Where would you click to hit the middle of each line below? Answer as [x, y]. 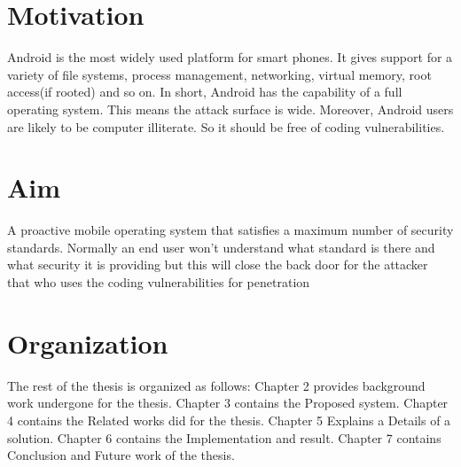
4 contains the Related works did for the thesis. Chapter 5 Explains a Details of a [229, 420]
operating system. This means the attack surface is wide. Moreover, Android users [230, 109]
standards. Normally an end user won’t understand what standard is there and [221, 247]
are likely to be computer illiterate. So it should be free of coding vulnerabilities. [226, 126]
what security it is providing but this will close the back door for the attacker [218, 265]
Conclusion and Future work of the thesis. [121, 455]
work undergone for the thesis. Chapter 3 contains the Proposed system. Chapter [228, 403]
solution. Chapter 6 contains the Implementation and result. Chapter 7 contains [224, 437]
